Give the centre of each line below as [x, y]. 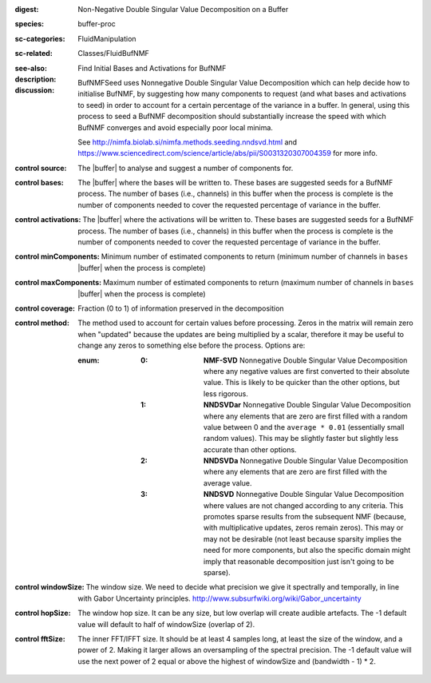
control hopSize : [43, 613]
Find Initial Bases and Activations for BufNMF [152, 68]
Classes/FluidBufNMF [113, 54]
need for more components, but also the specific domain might [307, 550]
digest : [27, 9]
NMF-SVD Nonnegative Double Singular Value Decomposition [306, 360]
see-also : [31, 68]
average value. [228, 482]
